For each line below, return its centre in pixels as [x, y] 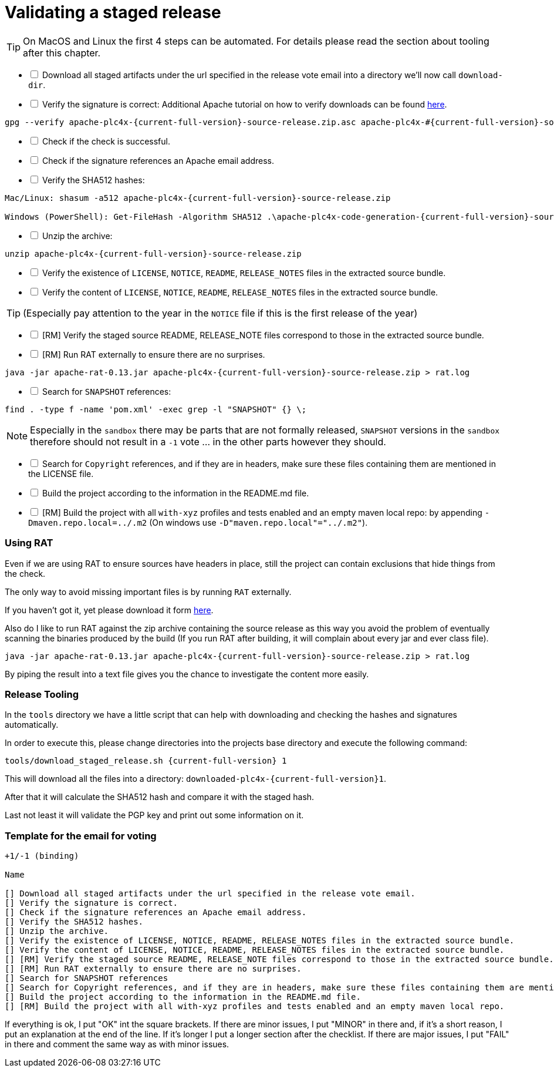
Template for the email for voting [81, 836]
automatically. [32, 725]
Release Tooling [42, 694]
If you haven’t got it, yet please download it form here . [109, 610]
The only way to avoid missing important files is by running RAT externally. [148, 592]
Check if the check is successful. [106, 141]
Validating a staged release [113, 12]
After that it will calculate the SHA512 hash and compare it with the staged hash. [160, 797]
